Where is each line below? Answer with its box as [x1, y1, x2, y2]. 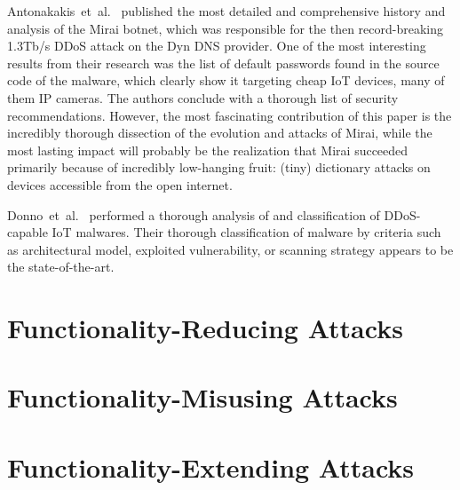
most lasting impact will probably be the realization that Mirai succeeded [7, 140, 408, 159]
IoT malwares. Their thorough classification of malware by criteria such [52, 223, 441, 241]
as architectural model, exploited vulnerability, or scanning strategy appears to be [7, 240, 454, 258]
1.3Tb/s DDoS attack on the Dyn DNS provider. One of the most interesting [7, 36, 426, 55]
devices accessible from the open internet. [7, 175, 233, 194]
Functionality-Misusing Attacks [7, 379, 398, 415]
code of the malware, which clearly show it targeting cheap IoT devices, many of [7, 71, 445, 90]
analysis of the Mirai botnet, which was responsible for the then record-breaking [7, 19, 444, 37]
